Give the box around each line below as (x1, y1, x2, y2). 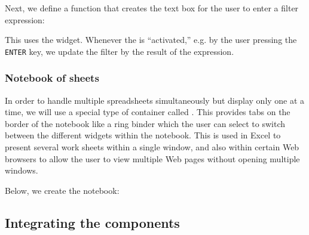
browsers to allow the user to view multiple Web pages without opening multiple (5, 152, 300, 165)
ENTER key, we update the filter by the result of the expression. (5, 45, 234, 57)
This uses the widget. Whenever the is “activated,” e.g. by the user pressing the (5, 33, 297, 46)
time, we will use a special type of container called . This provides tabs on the (5, 106, 290, 118)
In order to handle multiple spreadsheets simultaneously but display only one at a (5, 94, 305, 106)
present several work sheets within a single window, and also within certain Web (5, 141, 299, 153)
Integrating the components (5, 213, 180, 231)
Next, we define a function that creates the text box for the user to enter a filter (5, 2, 299, 14)
